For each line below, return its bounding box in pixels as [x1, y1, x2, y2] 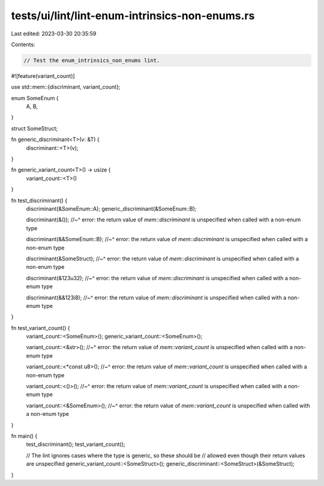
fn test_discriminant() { [11, 197, 68, 204]
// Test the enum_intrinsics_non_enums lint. [23, 57, 160, 64]
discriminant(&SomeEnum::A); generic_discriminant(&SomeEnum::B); [26, 205, 197, 212]
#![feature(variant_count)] [11, 72, 75, 79]
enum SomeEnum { [11, 94, 59, 101]
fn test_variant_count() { [11, 324, 70, 331]
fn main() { [11, 432, 38, 439]
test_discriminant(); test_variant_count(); [26, 441, 125, 448]
